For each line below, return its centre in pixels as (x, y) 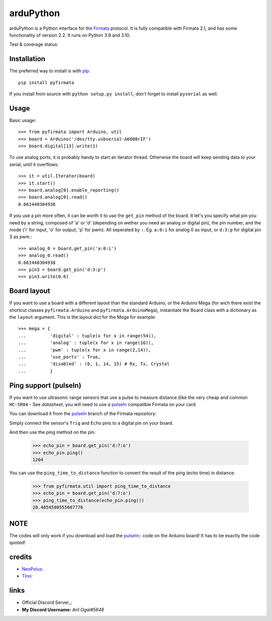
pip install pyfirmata (46, 82)
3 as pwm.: (21, 237)
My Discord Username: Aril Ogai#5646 (63, 609)
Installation (27, 59)
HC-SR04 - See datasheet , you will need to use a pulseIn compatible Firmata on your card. (103, 405)
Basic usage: (23, 120)
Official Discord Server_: (47, 602)
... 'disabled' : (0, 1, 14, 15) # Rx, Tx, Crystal (94, 364)
